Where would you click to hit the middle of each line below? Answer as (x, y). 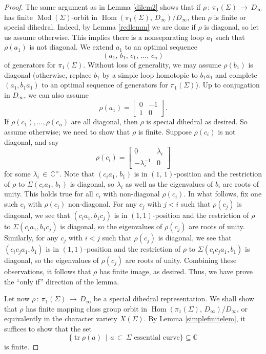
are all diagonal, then (104, 121)
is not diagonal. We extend (71, 47)
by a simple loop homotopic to (150, 74)
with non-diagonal (131, 194)
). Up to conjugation (228, 85)
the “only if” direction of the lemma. (62, 281)
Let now (17, 298)
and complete (236, 74)
